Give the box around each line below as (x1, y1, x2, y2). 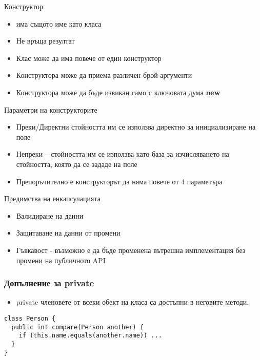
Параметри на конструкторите (4, 104, 97, 115)
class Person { (4, 314, 56, 322)
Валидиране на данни (16, 210, 84, 221)
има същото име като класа (16, 18, 102, 29)
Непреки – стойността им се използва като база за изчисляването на (16, 149, 229, 159)
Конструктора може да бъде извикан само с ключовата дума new (16, 87, 221, 97)
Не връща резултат (16, 35, 75, 46)
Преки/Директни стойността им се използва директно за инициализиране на (16, 121, 256, 132)
